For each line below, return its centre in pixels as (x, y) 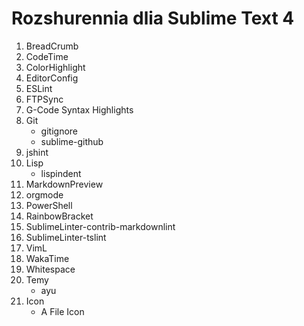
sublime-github (72, 141)
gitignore (59, 131)
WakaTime (47, 258)
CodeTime (47, 56)
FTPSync (44, 99)
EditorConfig (52, 78)
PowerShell (49, 205)
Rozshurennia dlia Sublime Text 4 (153, 18)
